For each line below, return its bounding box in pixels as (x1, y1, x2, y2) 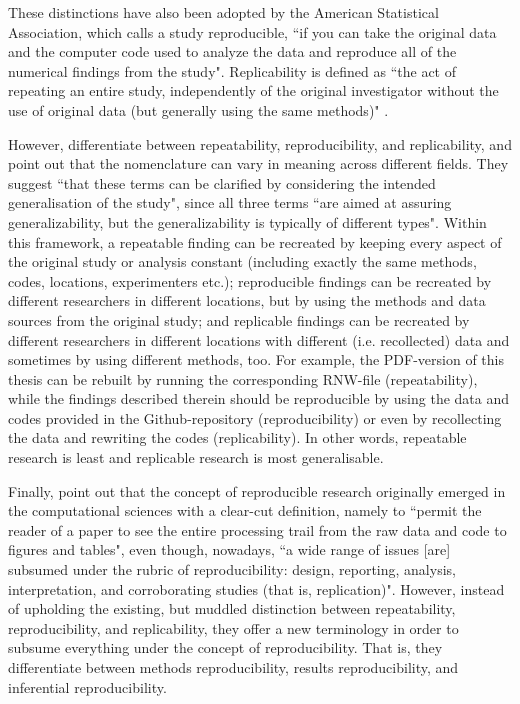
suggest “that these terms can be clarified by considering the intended (8, 172, 436, 193)
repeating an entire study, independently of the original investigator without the (8, 80, 499, 101)
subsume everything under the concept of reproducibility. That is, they (8, 637, 443, 658)
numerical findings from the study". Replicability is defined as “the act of (8, 60, 456, 81)
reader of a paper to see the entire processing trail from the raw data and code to (8, 519, 507, 540)
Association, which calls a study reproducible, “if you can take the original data (8, 21, 497, 42)
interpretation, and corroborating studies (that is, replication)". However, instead (8, 578, 505, 599)
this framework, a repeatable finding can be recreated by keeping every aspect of (8, 231, 502, 252)
